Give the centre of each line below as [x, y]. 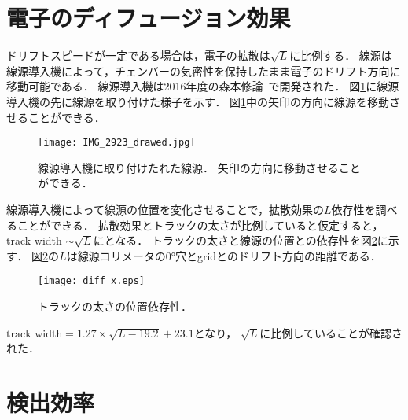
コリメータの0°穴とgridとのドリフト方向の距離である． [240, 255]
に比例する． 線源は [341, 55]
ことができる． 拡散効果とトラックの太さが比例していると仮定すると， [200, 225]
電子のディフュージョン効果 [149, 18]
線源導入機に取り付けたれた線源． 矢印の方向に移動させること [199, 167]
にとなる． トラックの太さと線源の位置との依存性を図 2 [235, 240]
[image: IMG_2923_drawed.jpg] [117, 143]
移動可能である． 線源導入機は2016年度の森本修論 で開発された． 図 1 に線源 [203, 86]
